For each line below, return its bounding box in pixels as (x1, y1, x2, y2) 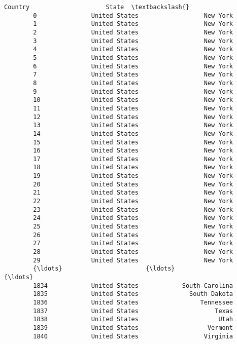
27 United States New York (33, 240, 233, 247)
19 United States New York (33, 172, 233, 180)
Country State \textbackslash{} (4, 4, 190, 11)
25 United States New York (33, 223, 233, 231)
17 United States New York (33, 155, 233, 163)
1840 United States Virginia (33, 332, 233, 340)
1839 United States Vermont (33, 324, 233, 331)
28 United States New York (33, 248, 233, 256)
